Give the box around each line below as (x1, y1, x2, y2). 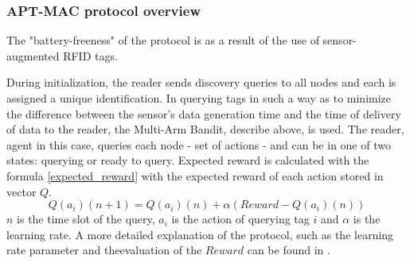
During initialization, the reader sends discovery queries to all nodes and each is (6, 74, 396, 91)
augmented (6, 47, 60, 64)
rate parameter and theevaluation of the (6, 242, 202, 258)
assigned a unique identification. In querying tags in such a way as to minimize (6, 90, 392, 106)
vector (6, 183, 37, 199)
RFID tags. (63, 47, 118, 64)
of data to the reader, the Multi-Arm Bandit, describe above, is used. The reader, (6, 121, 404, 137)
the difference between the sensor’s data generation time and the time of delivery (6, 105, 401, 122)
